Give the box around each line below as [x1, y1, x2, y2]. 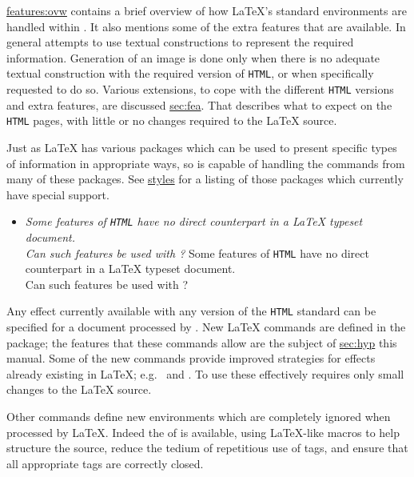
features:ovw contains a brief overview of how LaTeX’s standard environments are [6, 2, 407, 18]
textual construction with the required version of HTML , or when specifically [6, 65, 374, 82]
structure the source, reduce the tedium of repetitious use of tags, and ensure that [6, 439, 408, 456]
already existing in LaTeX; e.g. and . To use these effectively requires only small [6, 365, 404, 382]
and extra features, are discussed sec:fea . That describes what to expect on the [6, 96, 392, 113]
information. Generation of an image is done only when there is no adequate [6, 49, 380, 66]
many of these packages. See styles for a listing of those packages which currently [6, 170, 404, 187]
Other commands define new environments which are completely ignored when [6, 408, 391, 425]
